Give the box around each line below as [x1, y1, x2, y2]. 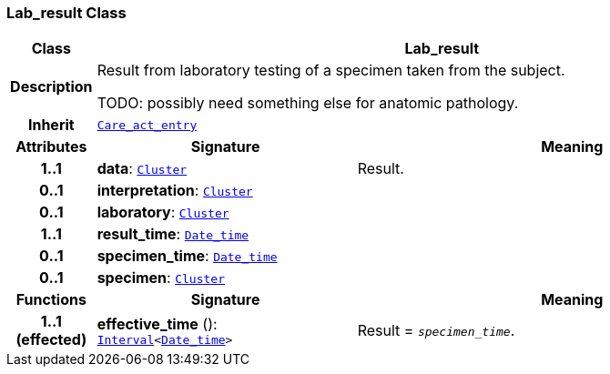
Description [10, 77, 93, 96]
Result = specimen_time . [357, 321, 515, 340]
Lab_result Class [6, 4, 127, 22]
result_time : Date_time [97, 225, 249, 244]
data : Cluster [97, 159, 188, 178]
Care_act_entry [97, 117, 198, 132]
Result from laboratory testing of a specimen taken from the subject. [97, 61, 565, 80]
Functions [15, 290, 86, 309]
